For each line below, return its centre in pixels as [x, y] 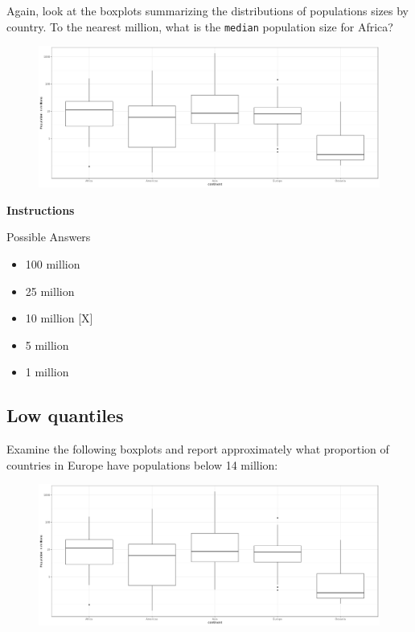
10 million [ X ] [59, 318]
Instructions [41, 209]
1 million [47, 372]
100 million [53, 264]
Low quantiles [65, 415]
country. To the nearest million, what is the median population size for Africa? [200, 26]
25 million [50, 291]
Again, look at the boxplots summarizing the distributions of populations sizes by [207, 10]
